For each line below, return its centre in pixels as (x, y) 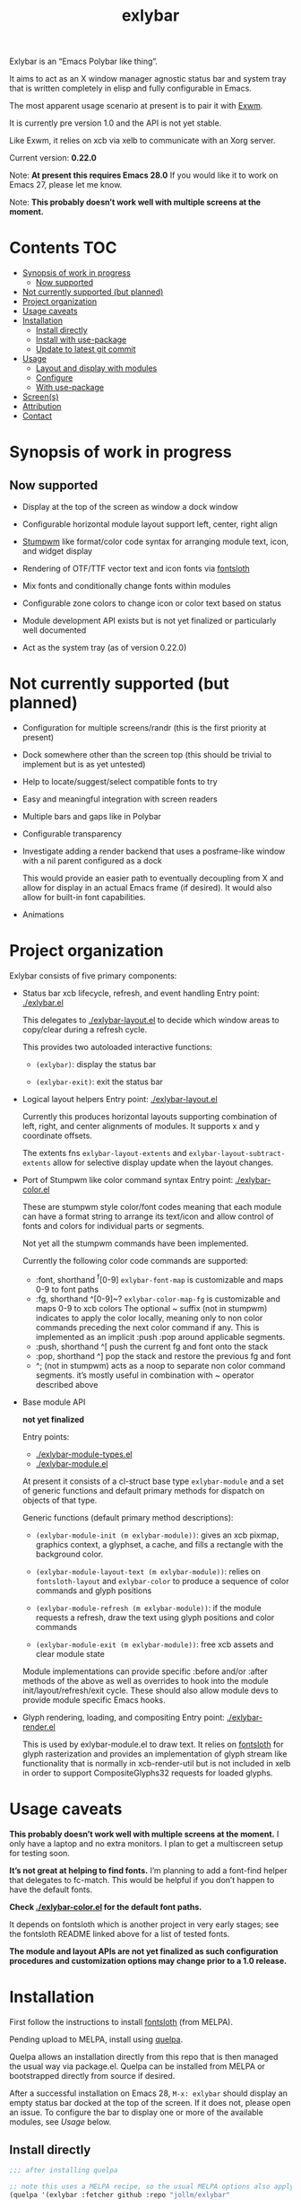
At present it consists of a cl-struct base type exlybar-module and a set (153, 1481)
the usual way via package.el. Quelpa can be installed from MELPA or (138, 2066)
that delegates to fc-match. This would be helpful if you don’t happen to (142, 1880)
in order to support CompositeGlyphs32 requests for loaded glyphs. (147, 1773)
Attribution (42, 407)
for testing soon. (39, 1853)
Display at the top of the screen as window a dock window (130, 507)
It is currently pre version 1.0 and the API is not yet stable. (116, 123)
